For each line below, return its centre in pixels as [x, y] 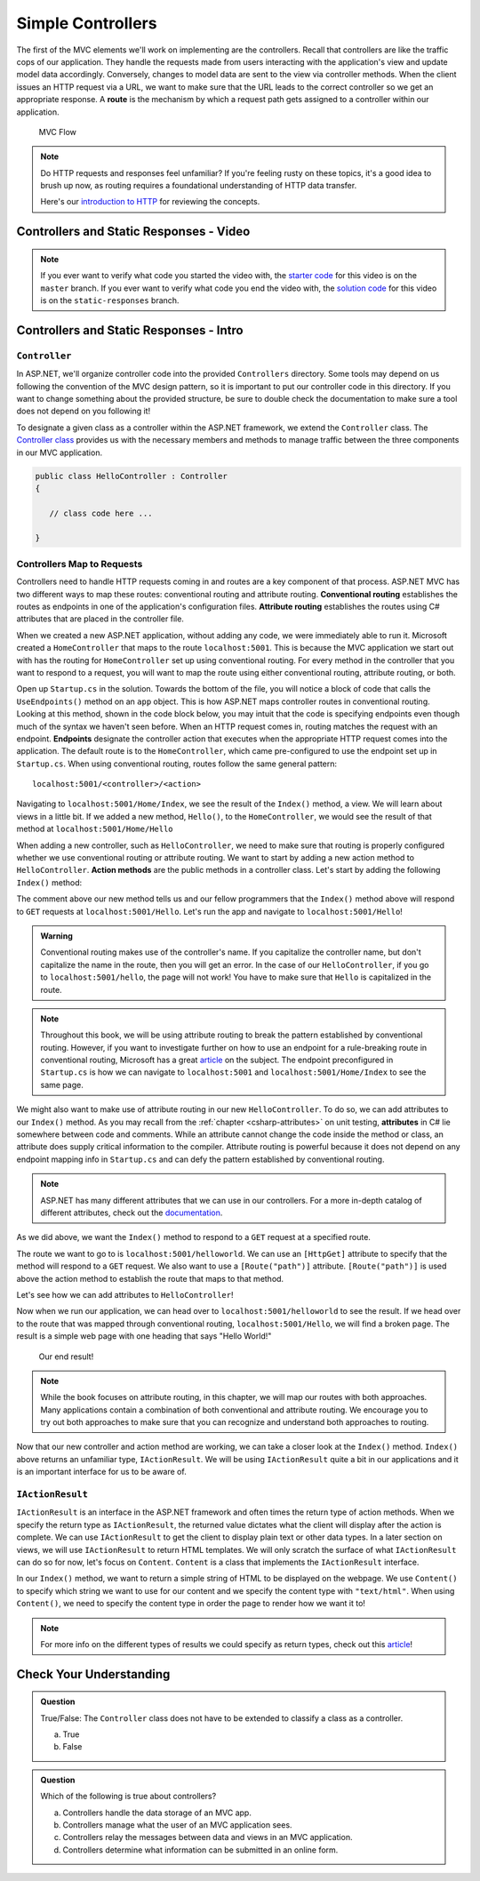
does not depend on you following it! [84, 411]
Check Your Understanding [93, 1674]
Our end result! [66, 1357]
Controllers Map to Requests [80, 564]
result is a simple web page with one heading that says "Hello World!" [144, 1336]
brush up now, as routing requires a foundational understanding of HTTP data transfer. [199, 186]
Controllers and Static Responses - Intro [130, 330]
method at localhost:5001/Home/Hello [95, 829]
